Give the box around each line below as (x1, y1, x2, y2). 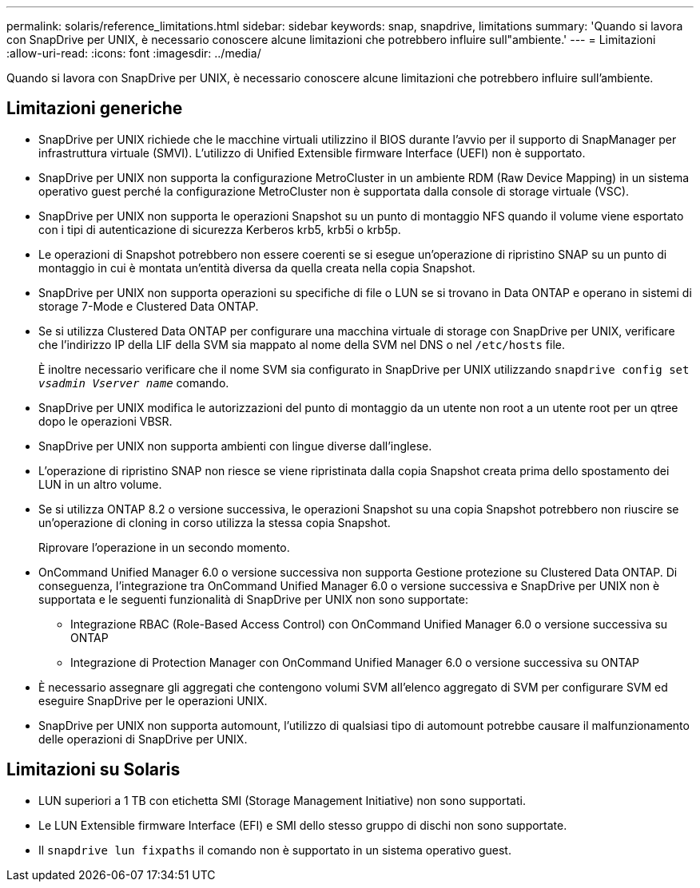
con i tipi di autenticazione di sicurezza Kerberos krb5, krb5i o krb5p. (38, 222, 401, 236)
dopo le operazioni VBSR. (38, 414, 173, 428)
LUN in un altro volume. (38, 477, 162, 491)
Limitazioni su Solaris (6, 759, 181, 780)
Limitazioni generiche (6, 98, 183, 119)
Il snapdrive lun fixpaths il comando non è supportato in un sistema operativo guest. (38, 842, 511, 857)
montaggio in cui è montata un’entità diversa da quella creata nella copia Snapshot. (38, 260, 475, 275)
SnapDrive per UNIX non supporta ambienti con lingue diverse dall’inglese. (38, 438, 432, 453)
